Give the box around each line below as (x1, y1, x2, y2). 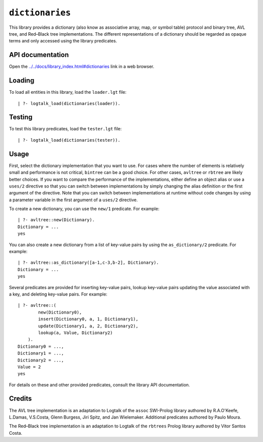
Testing (9, 113, 33, 122)
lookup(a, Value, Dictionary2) (38, 330, 113, 336)
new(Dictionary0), (38, 309, 82, 315)
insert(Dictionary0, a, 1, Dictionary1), (38, 316, 139, 322)
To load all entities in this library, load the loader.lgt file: (9, 89, 127, 95)
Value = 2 (18, 364, 41, 370)
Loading (9, 76, 35, 85)
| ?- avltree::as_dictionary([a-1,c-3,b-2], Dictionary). (18, 260, 159, 266)
